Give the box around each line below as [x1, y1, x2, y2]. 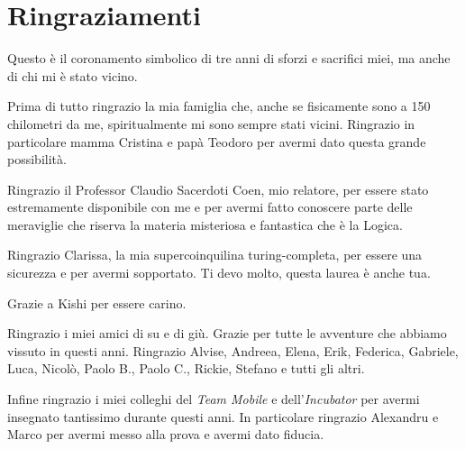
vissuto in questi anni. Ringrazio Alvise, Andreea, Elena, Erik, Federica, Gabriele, [7, 341, 459, 360]
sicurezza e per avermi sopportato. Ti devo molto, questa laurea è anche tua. [7, 263, 431, 282]
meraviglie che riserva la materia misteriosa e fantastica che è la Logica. [7, 215, 403, 234]
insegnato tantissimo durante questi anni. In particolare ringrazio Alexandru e [7, 407, 439, 426]
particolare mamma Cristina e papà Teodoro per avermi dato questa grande [7, 132, 426, 151]
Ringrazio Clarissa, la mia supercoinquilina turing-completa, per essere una [7, 245, 423, 264]
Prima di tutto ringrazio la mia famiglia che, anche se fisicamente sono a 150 [7, 96, 431, 115]
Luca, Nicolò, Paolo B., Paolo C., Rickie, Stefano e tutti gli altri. [7, 359, 365, 378]
